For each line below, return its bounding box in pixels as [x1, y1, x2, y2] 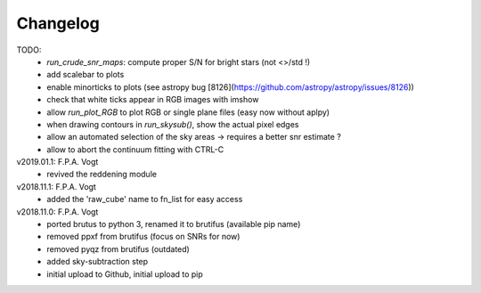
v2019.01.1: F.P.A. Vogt [16, 157, 99, 167]
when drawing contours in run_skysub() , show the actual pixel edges [46, 118, 299, 129]
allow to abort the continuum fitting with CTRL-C [46, 143, 224, 155]
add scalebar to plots [46, 69, 125, 80]
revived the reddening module [46, 169, 158, 180]
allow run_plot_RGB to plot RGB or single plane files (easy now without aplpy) [46, 107, 330, 118]
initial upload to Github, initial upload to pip [46, 268, 204, 280]
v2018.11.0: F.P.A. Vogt [16, 206, 99, 217]
